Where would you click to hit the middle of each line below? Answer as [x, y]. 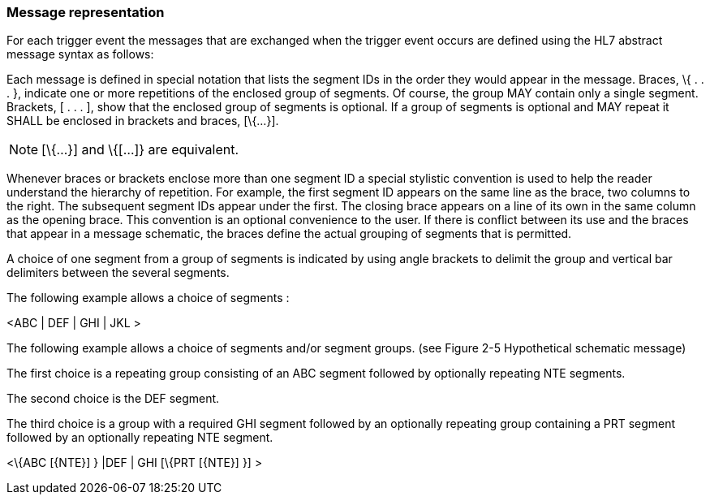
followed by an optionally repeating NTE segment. [140, 438]
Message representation [86, 12]
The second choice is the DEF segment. [113, 399]
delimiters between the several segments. [118, 273]
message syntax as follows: [80, 54]
